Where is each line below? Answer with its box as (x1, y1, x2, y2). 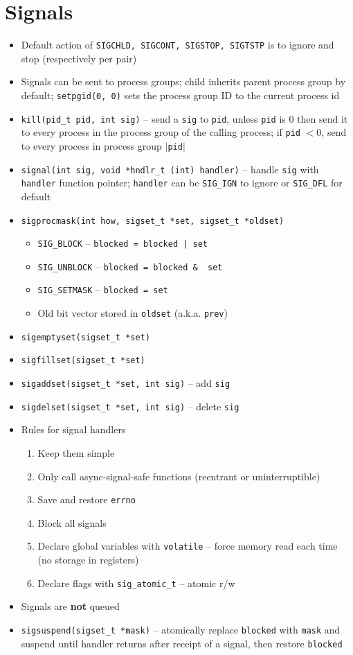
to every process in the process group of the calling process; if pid (21, 125, 301, 139)
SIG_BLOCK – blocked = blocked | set (37, 236, 208, 250)
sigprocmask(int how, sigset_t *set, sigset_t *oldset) (21, 216, 284, 226)
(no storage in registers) (37, 552, 139, 567)
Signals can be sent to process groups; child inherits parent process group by (21, 74, 346, 89)
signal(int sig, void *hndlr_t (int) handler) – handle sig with (21, 161, 319, 176)
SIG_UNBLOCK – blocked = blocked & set (37, 259, 223, 273)
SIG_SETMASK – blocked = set (37, 282, 168, 297)
